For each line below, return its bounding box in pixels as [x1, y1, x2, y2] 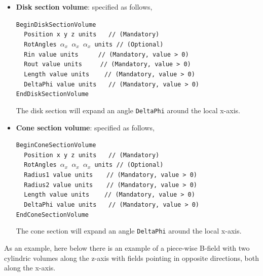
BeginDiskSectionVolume [16, 21, 96, 28]
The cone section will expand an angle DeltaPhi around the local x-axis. [16, 225, 242, 236]
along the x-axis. [4, 262, 56, 273]
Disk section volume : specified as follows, [16, 2, 153, 12]
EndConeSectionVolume [16, 211, 89, 218]
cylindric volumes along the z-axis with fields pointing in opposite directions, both [4, 252, 259, 263]
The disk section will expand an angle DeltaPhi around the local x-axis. [16, 105, 240, 115]
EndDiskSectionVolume [16, 90, 89, 98]
